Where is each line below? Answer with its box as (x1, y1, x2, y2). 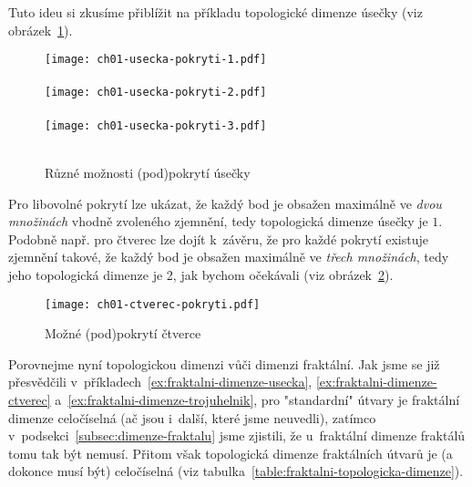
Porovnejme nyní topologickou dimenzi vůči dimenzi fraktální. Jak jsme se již (8, 354, 440, 373)
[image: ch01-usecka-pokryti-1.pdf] (45, 53, 267, 67)
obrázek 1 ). (8, 20, 73, 39)
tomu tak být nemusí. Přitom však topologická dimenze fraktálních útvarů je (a (8, 443, 453, 462)
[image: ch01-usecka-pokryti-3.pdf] (45, 119, 267, 132)
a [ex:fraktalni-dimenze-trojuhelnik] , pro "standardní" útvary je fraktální (55, 389, 460, 409)
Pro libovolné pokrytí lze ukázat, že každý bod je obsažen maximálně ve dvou (8, 193, 442, 212)
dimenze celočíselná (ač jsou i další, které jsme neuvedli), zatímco (8, 408, 376, 427)
